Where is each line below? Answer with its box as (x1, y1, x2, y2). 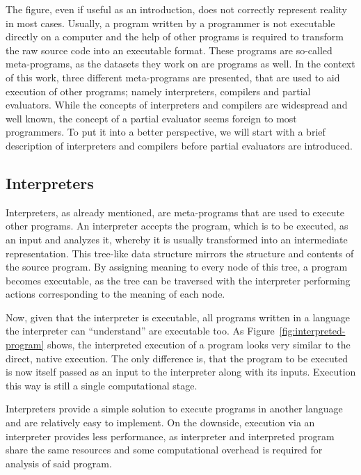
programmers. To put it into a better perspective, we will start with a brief (6, 124, 326, 139)
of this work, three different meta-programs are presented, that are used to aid (6, 70, 340, 84)
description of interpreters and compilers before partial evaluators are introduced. (6, 138, 353, 152)
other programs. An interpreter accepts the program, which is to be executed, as (6, 218, 348, 233)
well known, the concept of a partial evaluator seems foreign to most (6, 111, 297, 125)
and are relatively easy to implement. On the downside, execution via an (6, 415, 315, 430)
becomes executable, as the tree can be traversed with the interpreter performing (6, 273, 351, 287)
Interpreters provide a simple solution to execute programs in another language (6, 401, 343, 416)
